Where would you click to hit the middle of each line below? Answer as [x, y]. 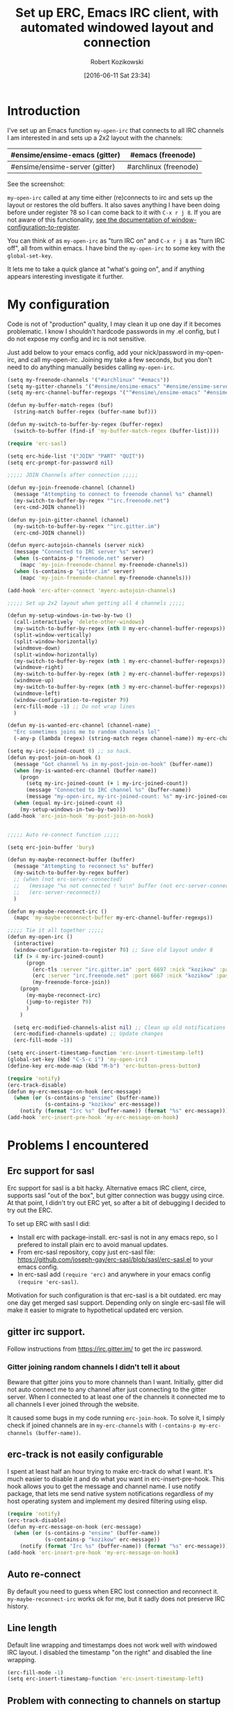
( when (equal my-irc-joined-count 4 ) [68, 803]
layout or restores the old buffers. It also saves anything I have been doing [114, 204]
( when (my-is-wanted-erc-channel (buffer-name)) [85, 770]
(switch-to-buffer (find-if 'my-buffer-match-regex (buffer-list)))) [116, 431]
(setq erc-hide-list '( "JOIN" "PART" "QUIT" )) [76, 456]
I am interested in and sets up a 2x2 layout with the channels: [95, 137]
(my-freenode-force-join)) [71, 982]
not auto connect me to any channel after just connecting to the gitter [107, 1389]
